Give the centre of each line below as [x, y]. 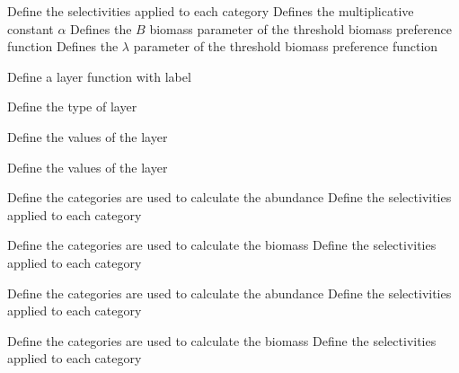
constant [31, 28]
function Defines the [63, 46]
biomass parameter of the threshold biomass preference [300, 28]
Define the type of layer [72, 107]
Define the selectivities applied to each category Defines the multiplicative [211, 11]
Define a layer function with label [99, 76]
